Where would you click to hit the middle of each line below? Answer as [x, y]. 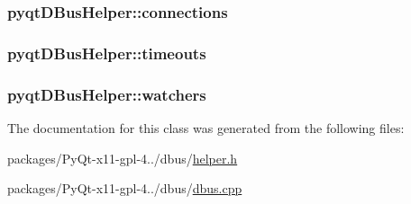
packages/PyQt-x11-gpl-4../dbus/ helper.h [123, 158]
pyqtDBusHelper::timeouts [107, 53]
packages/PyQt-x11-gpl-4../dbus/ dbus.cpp [125, 188]
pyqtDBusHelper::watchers [107, 94]
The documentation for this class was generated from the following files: [206, 127]
